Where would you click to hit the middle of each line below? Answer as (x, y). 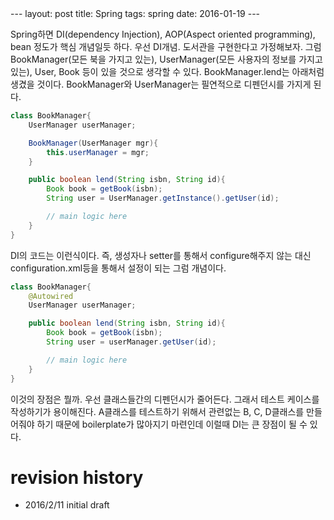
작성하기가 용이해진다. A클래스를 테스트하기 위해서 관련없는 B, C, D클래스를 (157, 411)
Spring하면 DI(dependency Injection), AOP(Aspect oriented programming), (163, 34)
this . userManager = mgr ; (98, 152)
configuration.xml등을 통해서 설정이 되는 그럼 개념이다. (118, 268)
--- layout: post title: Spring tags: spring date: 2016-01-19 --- (135, 13)
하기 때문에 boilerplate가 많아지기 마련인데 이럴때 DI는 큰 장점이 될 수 (172, 424)
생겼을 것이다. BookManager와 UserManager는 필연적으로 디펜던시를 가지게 (161, 84)
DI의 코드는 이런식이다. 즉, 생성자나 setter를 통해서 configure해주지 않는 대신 (161, 255)
